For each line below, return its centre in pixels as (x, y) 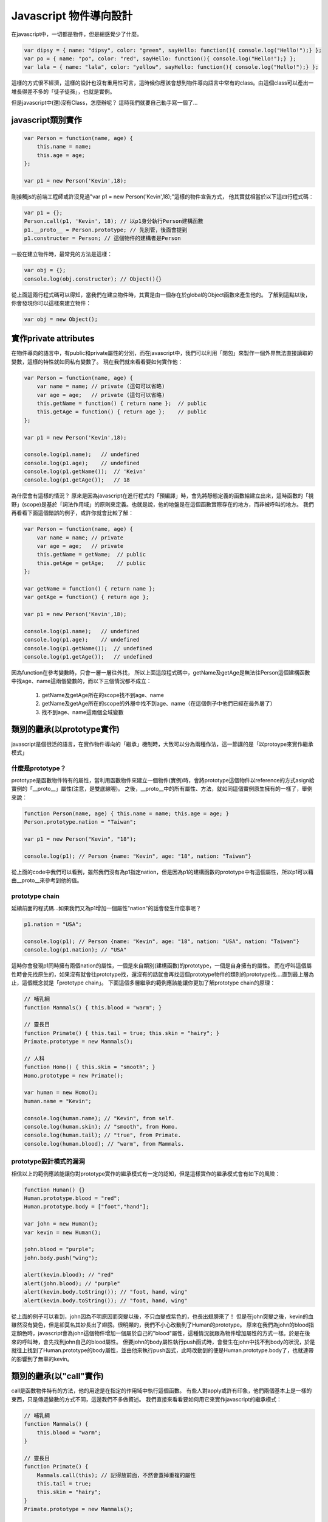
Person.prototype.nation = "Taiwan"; (80, 822)
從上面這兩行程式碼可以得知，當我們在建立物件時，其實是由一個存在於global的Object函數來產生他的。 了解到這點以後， (161, 295)
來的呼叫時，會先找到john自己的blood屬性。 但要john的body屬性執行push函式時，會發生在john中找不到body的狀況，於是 (163, 1342)
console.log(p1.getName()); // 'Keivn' (85, 472)
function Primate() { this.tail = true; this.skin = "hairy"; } (122, 1033)
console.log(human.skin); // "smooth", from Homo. (101, 1127)
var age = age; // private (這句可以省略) (101, 395)
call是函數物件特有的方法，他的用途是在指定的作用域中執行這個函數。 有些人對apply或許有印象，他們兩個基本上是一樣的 (162, 1390)
